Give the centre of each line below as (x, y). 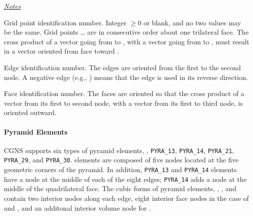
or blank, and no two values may (192, 22)
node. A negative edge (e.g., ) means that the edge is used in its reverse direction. (126, 77)
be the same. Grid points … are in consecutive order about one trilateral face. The (126, 32)
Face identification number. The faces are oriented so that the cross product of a (124, 93)
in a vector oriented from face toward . (62, 51)
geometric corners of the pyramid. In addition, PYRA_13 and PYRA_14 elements (120, 169)
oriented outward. (30, 112)
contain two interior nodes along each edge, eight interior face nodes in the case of (126, 198)
